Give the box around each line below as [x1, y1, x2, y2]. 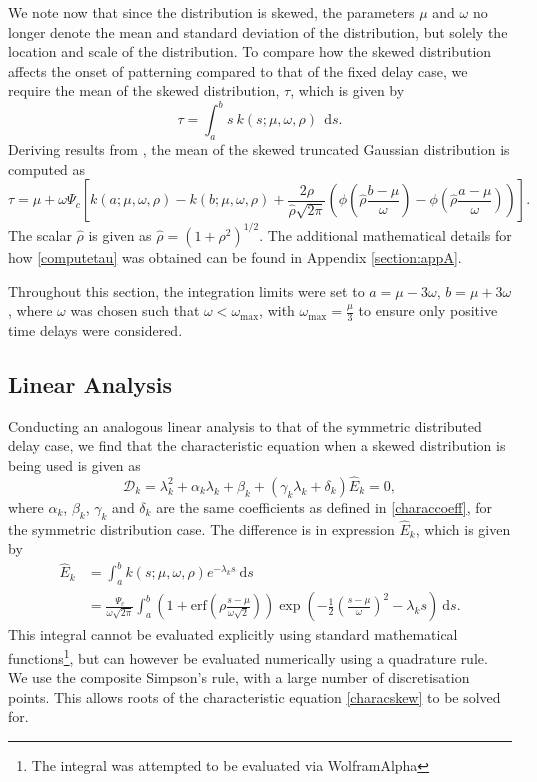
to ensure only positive [358, 300, 498, 321]
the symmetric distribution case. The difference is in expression [8, 518, 395, 539]
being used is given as [8, 454, 141, 475]
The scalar [8, 224, 72, 245]
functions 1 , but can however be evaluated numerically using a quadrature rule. [8, 644, 488, 668]
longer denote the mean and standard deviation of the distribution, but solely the [8, 21, 508, 42]
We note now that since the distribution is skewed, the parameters [8, 2, 415, 22]
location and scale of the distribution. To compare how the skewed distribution [8, 41, 492, 62]
